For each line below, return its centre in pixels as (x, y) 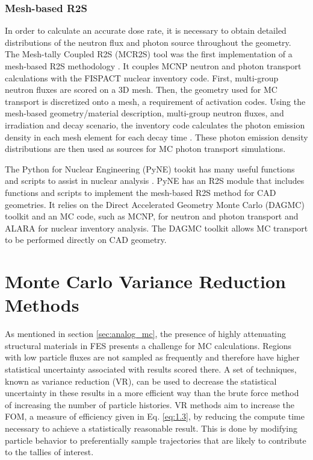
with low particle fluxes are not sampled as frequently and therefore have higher (152, 357)
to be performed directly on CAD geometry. (86, 240)
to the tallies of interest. (49, 452)
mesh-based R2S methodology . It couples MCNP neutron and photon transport (153, 66)
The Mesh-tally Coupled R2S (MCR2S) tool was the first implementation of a (149, 54)
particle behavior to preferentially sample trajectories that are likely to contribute (156, 440)
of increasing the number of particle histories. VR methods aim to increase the (150, 404)
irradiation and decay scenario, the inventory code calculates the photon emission (155, 124)
